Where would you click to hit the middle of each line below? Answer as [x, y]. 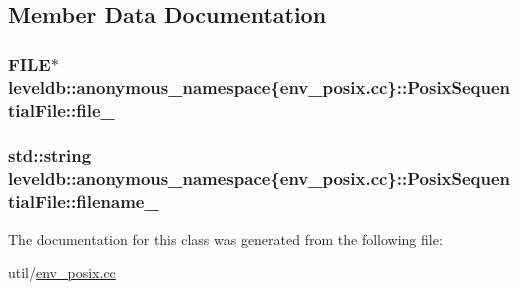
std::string [50, 155]
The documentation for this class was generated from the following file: [225, 238]
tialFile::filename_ [83, 201]
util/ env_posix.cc [62, 272]
